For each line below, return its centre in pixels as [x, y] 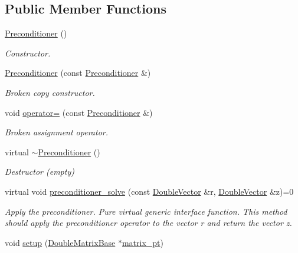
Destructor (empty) [40, 172]
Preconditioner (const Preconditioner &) [78, 73]
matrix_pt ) [143, 242]
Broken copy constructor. [50, 92]
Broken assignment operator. [56, 132]
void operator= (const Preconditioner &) [79, 112]
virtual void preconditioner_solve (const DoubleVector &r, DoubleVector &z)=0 [149, 191]
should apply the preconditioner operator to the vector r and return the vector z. [148, 223]
